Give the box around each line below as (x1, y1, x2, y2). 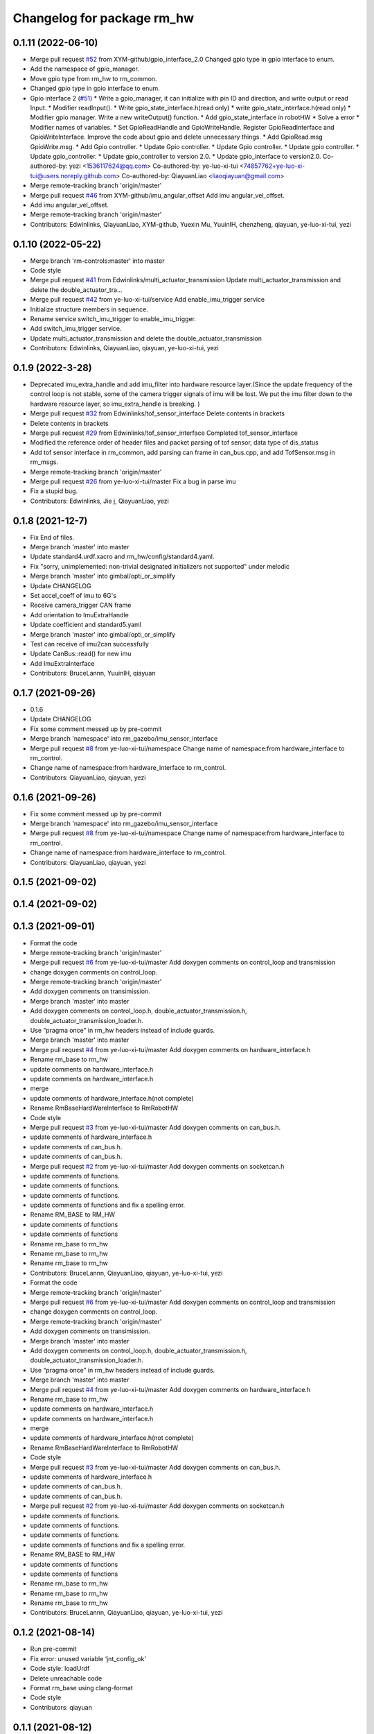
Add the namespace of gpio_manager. (30, 65, 140, 73)
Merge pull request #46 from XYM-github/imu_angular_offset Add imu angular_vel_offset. (30, 191, 285, 199)
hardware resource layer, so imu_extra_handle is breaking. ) (30, 400, 200, 408)
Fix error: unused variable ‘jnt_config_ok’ (30, 1654, 147, 1663)
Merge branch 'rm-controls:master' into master (30, 257, 165, 265)
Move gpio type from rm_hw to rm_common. (30, 74, 157, 83)
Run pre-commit (30, 1645, 77, 1654)
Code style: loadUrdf (30, 1665, 90, 1673)
